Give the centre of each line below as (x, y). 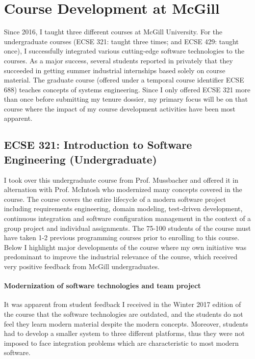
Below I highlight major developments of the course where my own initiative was (125, 247)
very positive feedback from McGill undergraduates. (82, 266)
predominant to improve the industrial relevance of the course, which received (121, 257)
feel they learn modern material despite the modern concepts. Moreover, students (126, 323)
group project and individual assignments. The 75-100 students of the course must (127, 228)
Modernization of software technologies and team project (102, 286)
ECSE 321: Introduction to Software (98, 145)
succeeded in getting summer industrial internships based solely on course (115, 70)
